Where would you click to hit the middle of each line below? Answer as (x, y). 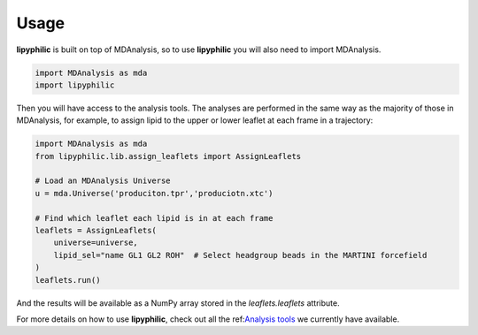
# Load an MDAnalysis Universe (103, 181)
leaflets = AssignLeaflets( (96, 231)
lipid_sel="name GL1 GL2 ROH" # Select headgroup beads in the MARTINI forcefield (240, 255)
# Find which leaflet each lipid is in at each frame (154, 218)
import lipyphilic (75, 85)
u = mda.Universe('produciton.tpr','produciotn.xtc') (154, 193)
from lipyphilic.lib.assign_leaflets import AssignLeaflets (168, 156)
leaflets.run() (68, 280)
